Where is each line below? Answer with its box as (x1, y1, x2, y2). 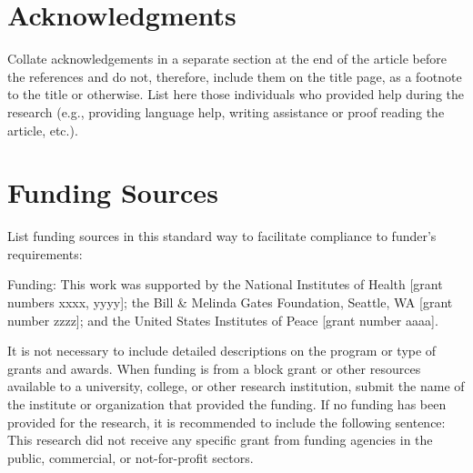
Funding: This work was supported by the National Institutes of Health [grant (7, 275, 443, 294)
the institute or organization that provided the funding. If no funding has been (7, 394, 447, 413)
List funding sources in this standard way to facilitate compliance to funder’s (7, 226, 437, 246)
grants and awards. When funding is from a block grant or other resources (7, 358, 421, 377)
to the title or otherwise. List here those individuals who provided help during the (7, 85, 465, 104)
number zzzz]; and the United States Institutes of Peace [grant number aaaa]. (7, 310, 438, 329)
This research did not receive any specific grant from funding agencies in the (7, 430, 433, 449)
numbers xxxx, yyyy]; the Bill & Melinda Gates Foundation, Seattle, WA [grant (7, 293, 453, 311)
